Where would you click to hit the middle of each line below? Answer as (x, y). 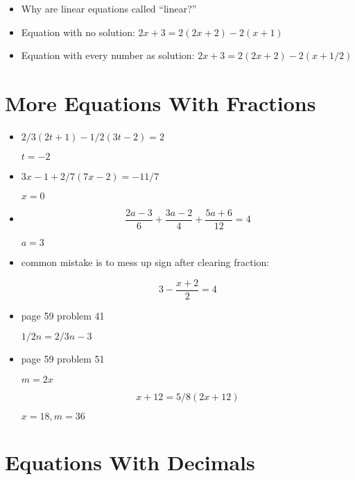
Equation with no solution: (78, 32)
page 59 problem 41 (63, 315)
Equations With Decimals (130, 462)
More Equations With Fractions (161, 102)
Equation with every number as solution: (108, 55)
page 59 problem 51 (63, 359)
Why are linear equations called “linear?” (109, 8)
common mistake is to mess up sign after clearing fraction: (145, 262)
